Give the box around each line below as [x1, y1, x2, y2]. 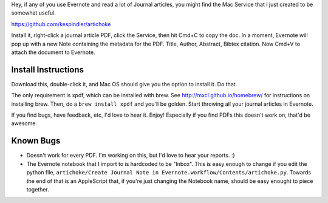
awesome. [11, 120, 38, 127]
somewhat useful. [11, 9, 56, 16]
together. [26, 185, 50, 193]
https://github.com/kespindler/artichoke [11, 20, 111, 27]
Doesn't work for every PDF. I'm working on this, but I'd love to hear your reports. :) [26, 152, 235, 159]
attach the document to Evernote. [11, 49, 95, 56]
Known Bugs [11, 136, 61, 146]
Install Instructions [11, 64, 84, 75]
